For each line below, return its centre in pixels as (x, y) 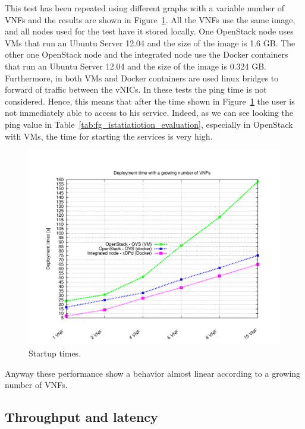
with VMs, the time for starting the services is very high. (109, 136)
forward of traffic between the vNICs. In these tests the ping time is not (136, 89)
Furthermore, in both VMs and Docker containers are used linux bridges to (142, 78)
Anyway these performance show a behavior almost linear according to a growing (153, 373)
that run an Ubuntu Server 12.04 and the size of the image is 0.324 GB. (136, 66)
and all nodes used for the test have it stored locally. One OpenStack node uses (149, 31)
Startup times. (55, 353)
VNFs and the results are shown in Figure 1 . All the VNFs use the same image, (150, 19)
